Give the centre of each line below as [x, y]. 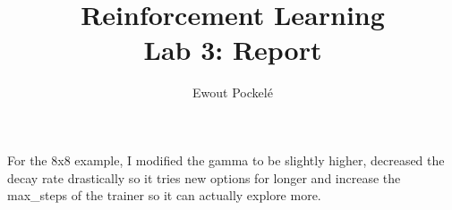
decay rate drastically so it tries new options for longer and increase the [204, 177]
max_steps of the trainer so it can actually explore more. [164, 195]
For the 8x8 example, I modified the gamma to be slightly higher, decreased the [226, 160]
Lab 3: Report [233, 50]
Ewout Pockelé [233, 92]
